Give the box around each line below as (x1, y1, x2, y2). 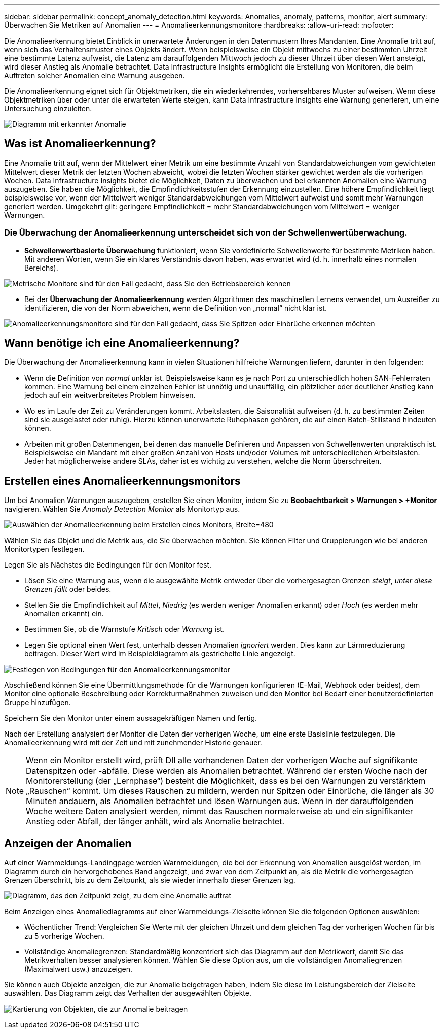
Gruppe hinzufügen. (4, 698, 71, 707)
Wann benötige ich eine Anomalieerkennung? (4, 337, 240, 350)
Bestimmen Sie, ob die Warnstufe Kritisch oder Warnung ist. (24, 625, 225, 634)
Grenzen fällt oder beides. (24, 585, 112, 594)
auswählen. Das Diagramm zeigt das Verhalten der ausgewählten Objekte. (4, 989, 251, 998)
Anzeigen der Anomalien (4, 837, 132, 850)
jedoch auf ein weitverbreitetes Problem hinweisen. (24, 391, 196, 400)
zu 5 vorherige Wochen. (24, 931, 104, 941)
